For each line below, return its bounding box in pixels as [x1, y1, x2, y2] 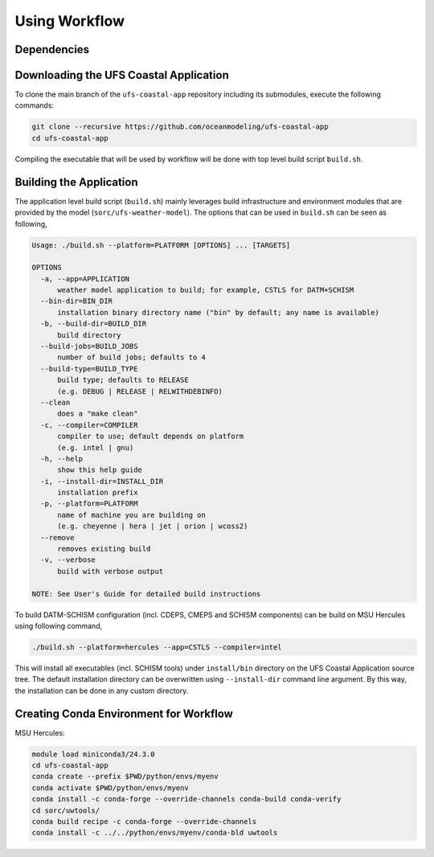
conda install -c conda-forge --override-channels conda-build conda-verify [31, 794, 342, 804]
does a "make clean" [57, 409, 138, 418]
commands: [14, 100, 55, 110]
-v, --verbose [40, 556, 96, 564]
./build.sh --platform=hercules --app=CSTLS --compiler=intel [31, 642, 282, 651]
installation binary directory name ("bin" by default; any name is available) [57, 308, 379, 317]
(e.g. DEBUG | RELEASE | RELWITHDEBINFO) [57, 387, 223, 396]
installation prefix [57, 488, 138, 498]
